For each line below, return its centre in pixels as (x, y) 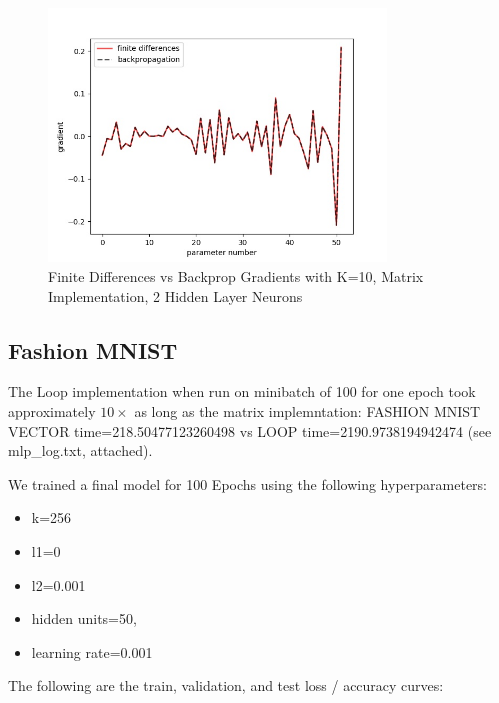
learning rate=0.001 (92, 651)
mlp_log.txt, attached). (80, 450)
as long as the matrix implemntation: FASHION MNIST (307, 410)
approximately (52, 410)
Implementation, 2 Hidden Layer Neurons (175, 295)
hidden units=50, (84, 618)
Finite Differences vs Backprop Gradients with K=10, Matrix (236, 275)
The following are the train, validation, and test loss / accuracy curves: (226, 685)
